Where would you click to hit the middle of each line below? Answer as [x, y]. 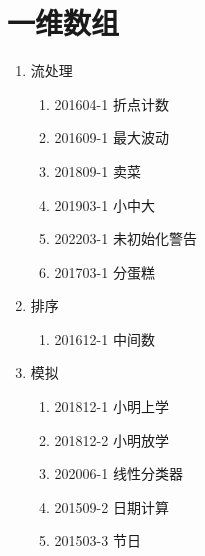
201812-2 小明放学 [111, 439]
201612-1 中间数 [104, 338]
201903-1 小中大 [104, 204]
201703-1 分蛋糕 [104, 271]
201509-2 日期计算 [111, 506]
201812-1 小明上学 [111, 406]
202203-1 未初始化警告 [125, 238]
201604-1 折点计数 [111, 103]
